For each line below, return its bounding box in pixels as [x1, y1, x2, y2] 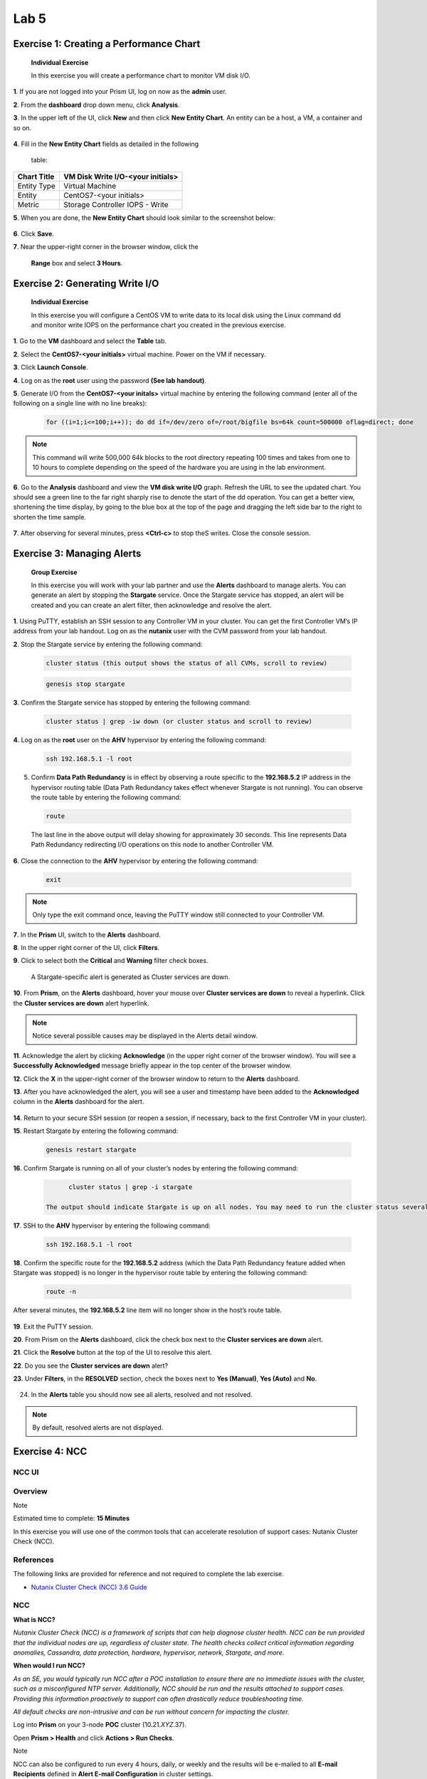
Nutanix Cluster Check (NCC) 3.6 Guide [31, 1583, 147, 1591]
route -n [46, 1288, 77, 1296]
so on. [13, 123, 32, 132]
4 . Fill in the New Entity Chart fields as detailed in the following [13, 139, 199, 148]
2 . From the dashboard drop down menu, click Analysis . [13, 100, 180, 109]
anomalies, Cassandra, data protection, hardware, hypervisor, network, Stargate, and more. [13, 1648, 285, 1657]
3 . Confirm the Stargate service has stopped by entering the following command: [13, 698, 251, 707]
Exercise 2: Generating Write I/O [13, 278, 159, 290]
